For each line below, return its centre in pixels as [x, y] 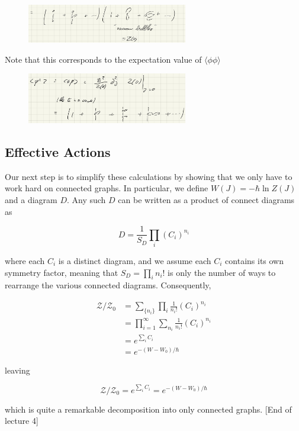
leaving [17, 370]
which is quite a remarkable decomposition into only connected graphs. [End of [148, 409]
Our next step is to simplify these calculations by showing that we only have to [149, 176]
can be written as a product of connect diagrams [206, 199]
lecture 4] [22, 421]
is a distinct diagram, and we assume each [135, 260]
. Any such [86, 199]
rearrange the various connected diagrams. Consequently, [108, 285]
